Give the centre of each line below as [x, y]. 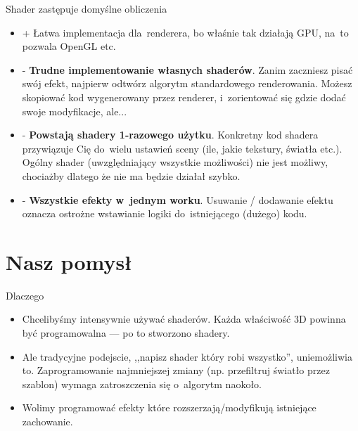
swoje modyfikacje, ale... [75, 111]
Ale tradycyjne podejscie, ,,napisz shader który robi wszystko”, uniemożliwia [187, 356]
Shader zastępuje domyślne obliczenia [87, 8]
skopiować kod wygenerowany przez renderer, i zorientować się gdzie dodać [184, 97]
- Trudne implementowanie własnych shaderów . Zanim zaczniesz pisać [187, 69]
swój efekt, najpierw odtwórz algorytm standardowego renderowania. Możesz [187, 83]
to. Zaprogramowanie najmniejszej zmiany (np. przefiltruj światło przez [176, 370]
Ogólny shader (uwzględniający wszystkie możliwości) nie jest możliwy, [175, 162]
